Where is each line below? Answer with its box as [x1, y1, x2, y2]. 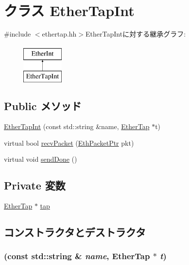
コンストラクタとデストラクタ [4, 225, 146, 240]
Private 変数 [4, 178, 66, 193]
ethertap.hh [42, 29, 77, 39]
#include [4, 29, 31, 39]
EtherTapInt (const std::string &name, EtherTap [4, 121, 150, 132]
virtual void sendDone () [4, 154, 77, 164]
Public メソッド [4, 98, 82, 114]
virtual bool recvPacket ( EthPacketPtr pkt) [4, 137, 134, 148]
